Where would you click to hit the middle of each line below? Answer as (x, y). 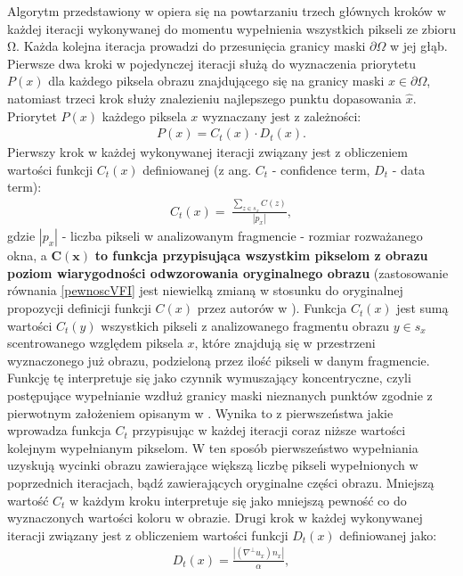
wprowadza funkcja (59, 430)
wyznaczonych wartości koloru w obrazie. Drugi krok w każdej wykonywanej (215, 518)
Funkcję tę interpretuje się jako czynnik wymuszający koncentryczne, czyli (209, 378)
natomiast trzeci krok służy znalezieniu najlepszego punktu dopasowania (204, 98)
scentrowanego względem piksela (95, 343)
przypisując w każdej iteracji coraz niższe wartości (269, 430)
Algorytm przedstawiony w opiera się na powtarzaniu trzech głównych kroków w (227, 11)
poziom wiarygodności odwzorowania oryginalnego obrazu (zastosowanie (228, 272)
